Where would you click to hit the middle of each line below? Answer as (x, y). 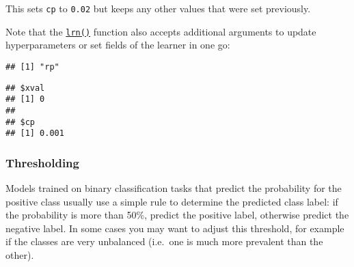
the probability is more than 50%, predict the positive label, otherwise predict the (177, 215)
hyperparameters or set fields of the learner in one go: (118, 45)
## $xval (25, 88)
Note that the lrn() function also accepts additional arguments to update (161, 31)
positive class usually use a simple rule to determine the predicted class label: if (172, 201)
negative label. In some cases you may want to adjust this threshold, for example (175, 228)
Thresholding (42, 162)
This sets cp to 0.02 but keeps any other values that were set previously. (158, 8)
